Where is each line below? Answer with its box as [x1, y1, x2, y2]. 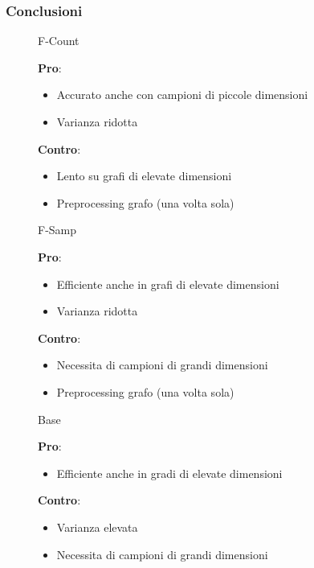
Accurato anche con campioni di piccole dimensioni [56, 86, 308, 103]
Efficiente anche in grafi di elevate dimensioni [56, 275, 279, 292]
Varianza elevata [56, 518, 138, 535]
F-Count [38, 32, 80, 49]
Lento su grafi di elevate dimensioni [56, 167, 232, 184]
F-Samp [38, 221, 77, 238]
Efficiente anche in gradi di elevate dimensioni [56, 464, 283, 481]
